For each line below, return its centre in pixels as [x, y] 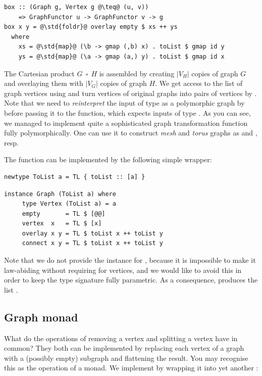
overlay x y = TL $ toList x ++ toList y [92, 233]
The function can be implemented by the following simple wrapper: [108, 159]
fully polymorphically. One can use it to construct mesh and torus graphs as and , [131, 133]
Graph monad [41, 317]
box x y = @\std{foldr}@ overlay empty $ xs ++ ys [91, 27]
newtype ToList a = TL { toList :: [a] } [75, 177]
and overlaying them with [44, 83]
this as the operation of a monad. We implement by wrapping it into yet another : [131, 368]
